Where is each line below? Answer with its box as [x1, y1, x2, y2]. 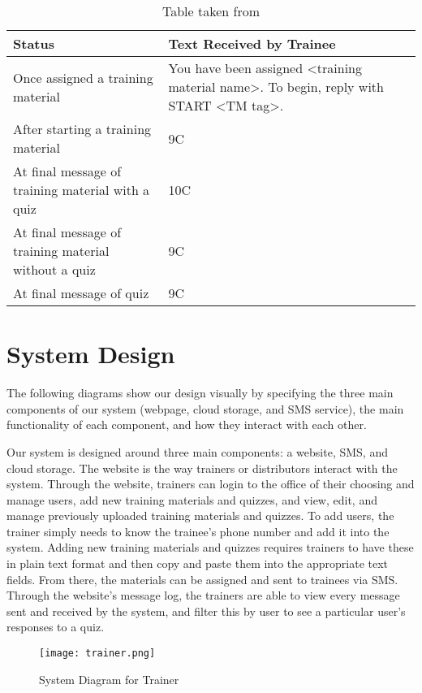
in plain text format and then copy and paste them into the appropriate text [6, 555, 389, 572]
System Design [6, 337, 175, 370]
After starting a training [13, 119, 152, 138]
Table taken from [161, 2, 261, 20]
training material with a [13, 180, 150, 199]
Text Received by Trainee [168, 34, 336, 53]
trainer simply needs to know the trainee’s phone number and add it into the [6, 522, 390, 539]
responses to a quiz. [6, 618, 105, 635]
